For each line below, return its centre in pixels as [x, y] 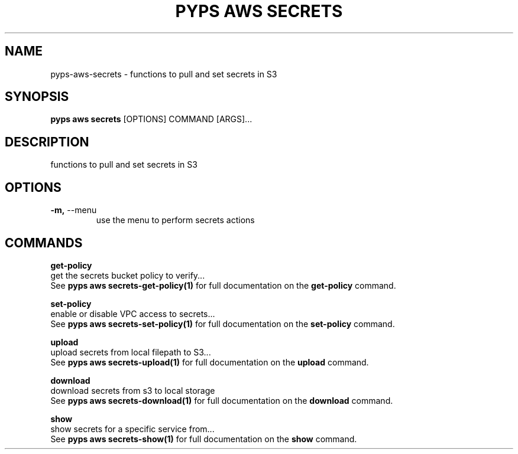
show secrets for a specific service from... [132, 429]
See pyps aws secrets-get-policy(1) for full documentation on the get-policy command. [223, 285]
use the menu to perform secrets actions [175, 220]
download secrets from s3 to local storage [133, 390]
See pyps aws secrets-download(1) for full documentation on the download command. [222, 400]
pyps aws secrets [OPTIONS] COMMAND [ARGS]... [151, 119]
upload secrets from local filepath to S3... [131, 352]
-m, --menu [74, 210]
